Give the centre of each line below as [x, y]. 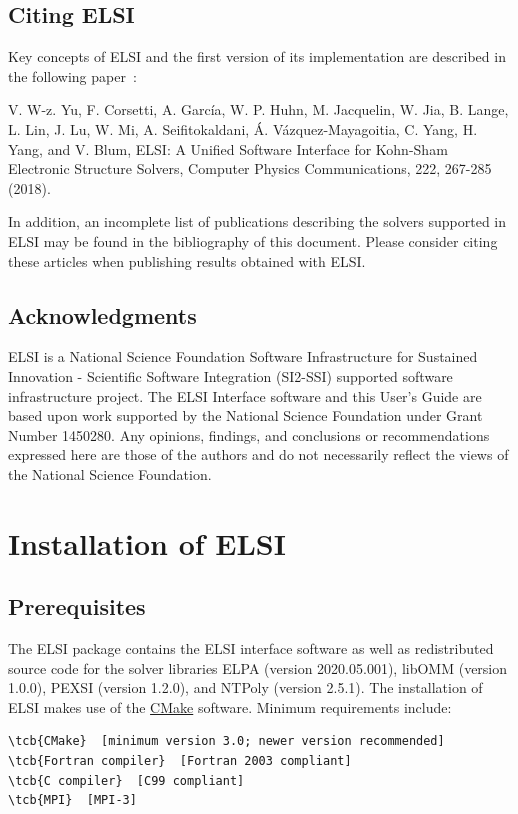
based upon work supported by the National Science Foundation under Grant [245, 415]
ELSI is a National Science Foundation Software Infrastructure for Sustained [243, 356]
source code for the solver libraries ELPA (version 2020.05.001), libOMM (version [258, 667]
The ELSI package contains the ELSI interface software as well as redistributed [251, 648]
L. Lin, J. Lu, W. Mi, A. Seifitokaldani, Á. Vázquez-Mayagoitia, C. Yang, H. [243, 128]
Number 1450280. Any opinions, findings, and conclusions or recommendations [249, 434]
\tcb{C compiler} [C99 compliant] [126, 780]
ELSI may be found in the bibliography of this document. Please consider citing [253, 240]
